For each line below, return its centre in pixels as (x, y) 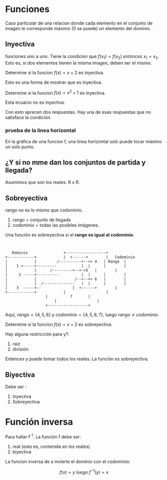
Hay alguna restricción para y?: (37, 334)
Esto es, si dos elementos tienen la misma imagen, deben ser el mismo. (78, 63)
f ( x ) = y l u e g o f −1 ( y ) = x (84, 471)
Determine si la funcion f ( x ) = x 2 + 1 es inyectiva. (55, 92)
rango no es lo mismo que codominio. (44, 210)
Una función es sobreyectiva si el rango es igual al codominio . (70, 235)
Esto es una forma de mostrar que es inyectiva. (54, 82)
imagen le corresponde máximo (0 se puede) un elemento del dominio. (78, 28)
